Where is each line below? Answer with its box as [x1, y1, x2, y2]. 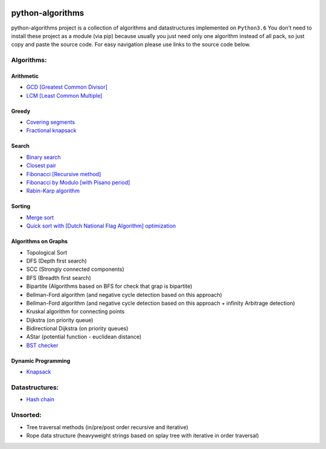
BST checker [26, 342, 59, 349]
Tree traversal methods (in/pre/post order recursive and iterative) [26, 423, 188, 431]
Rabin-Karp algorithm [26, 187, 80, 194]
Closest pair [26, 162, 57, 169]
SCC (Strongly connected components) [26, 266, 125, 273]
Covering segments [26, 118, 75, 126]
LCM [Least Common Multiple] [26, 92, 103, 99]
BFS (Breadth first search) [26, 274, 92, 281]
